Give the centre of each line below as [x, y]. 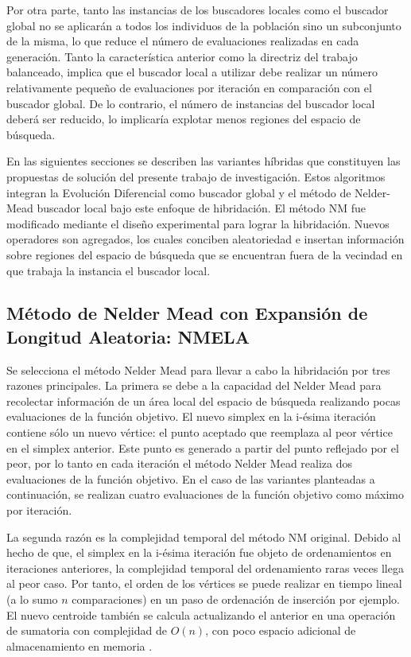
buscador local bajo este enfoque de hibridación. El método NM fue [201, 208]
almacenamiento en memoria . [79, 645]
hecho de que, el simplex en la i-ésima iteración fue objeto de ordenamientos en [199, 552]
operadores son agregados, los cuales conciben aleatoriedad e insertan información [205, 239]
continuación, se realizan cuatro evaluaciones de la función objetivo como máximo [205, 494]
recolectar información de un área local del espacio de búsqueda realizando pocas [204, 400]
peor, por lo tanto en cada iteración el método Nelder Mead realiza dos [180, 463]
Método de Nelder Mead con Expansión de [187, 313]
